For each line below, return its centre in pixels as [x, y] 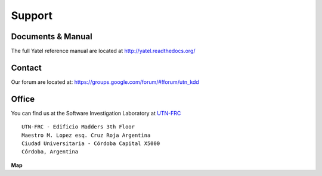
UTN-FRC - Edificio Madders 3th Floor [78, 127]
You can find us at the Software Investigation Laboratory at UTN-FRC [96, 113]
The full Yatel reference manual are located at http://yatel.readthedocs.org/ [103, 51]
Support [32, 15]
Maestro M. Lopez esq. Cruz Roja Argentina [86, 135]
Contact [26, 67]
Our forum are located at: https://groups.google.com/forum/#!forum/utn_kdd [105, 82]
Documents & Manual [52, 37]
